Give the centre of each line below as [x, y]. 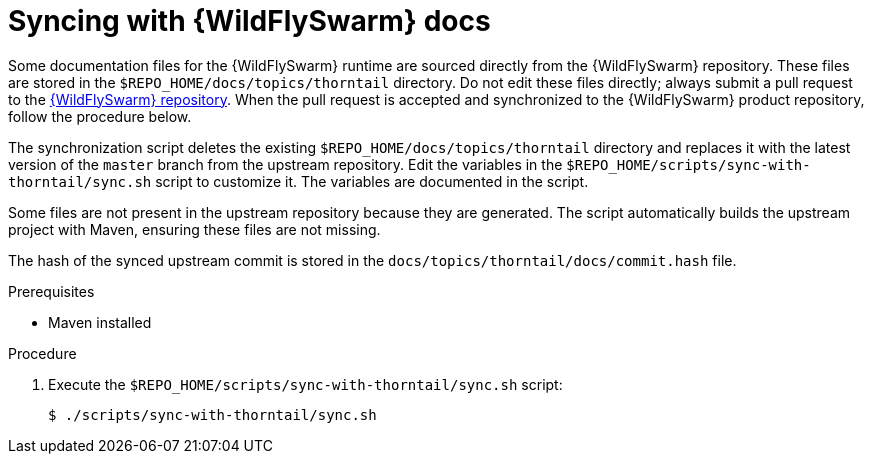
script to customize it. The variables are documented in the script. [372, 181]
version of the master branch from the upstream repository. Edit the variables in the [285, 164]
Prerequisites [51, 291]
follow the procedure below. [100, 116]
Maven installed [100, 322]
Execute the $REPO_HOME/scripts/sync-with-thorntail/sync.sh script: [305, 384]
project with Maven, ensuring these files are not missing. [194, 229]
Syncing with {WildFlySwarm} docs [249, 21]
